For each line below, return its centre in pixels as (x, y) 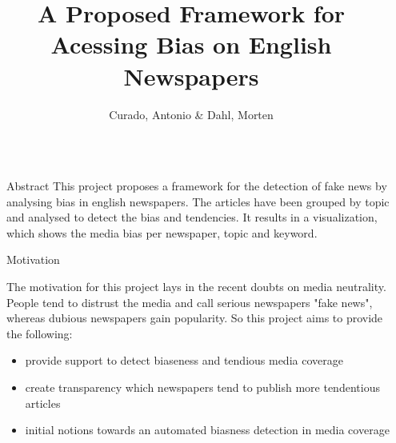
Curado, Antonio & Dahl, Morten (191, 114)
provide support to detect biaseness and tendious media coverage (184, 360)
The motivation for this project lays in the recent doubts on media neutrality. (196, 287)
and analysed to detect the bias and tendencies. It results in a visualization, (192, 217)
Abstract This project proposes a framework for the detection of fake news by (197, 186)
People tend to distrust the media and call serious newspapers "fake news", (190, 302)
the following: (40, 333)
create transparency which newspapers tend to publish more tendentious (202, 387)
